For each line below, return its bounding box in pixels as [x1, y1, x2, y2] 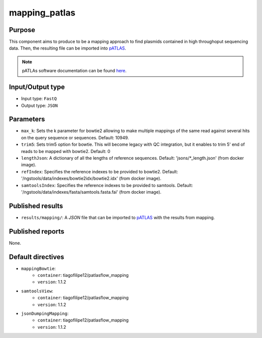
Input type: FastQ [21, 96, 57, 101]
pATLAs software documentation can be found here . [22, 68, 127, 74]
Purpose [9, 26, 35, 34]
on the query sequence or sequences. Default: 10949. [21, 135, 129, 140]
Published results [9, 202, 63, 210]
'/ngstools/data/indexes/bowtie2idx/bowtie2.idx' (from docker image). [21, 175, 162, 182]
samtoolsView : [21, 288, 53, 294]
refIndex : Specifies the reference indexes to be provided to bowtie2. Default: [21, 169, 178, 174]
